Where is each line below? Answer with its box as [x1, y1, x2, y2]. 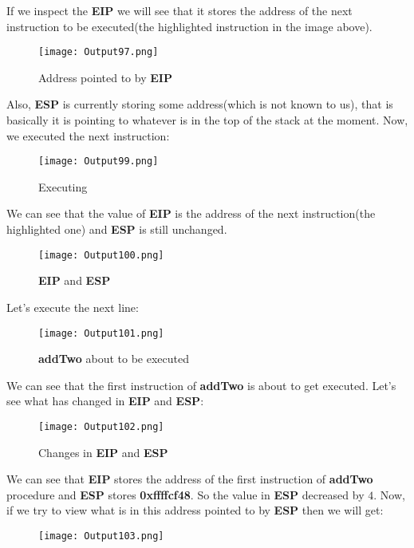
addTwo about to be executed [38, 350, 189, 367]
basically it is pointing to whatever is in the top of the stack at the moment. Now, [6, 112, 408, 128]
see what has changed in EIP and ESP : [6, 392, 204, 409]
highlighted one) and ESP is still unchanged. [6, 221, 227, 238]
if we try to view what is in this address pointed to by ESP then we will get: [6, 502, 384, 518]
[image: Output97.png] [38, 46, 159, 58]
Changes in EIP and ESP [38, 444, 168, 460]
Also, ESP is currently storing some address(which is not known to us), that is [6, 96, 393, 112]
